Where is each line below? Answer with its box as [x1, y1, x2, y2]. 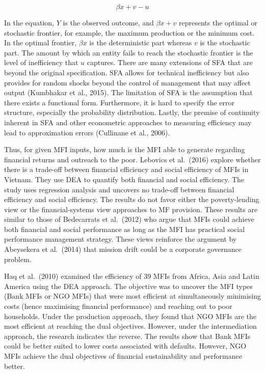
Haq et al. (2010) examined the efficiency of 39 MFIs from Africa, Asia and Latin [4, 271, 259, 281]
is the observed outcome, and [63, 17, 154, 27]
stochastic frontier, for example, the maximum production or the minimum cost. [4, 27, 255, 38]
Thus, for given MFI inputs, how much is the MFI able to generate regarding [4, 144, 245, 155]
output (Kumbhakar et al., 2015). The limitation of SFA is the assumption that [4, 87, 253, 98]
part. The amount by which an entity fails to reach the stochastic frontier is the [4, 47, 253, 58]
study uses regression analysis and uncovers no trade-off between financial [4, 184, 234, 194]
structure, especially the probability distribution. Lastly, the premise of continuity [4, 107, 260, 118]
